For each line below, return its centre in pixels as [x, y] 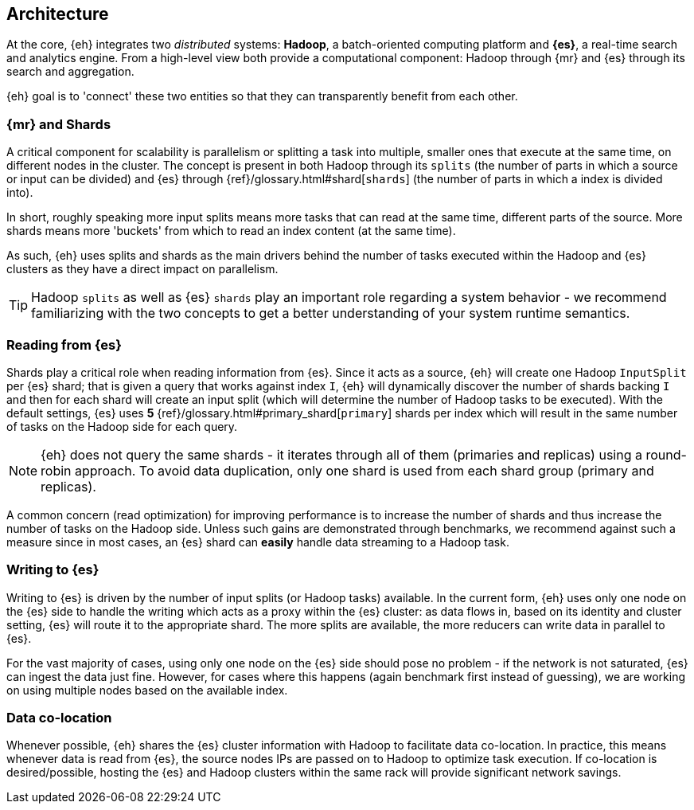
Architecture [58, 14]
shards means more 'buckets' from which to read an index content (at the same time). [231, 231]
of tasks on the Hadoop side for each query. [122, 426]
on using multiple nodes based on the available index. [147, 690]
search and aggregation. [70, 72]
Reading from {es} [64, 344]
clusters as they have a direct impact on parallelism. [142, 269]
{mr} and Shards [59, 124]
